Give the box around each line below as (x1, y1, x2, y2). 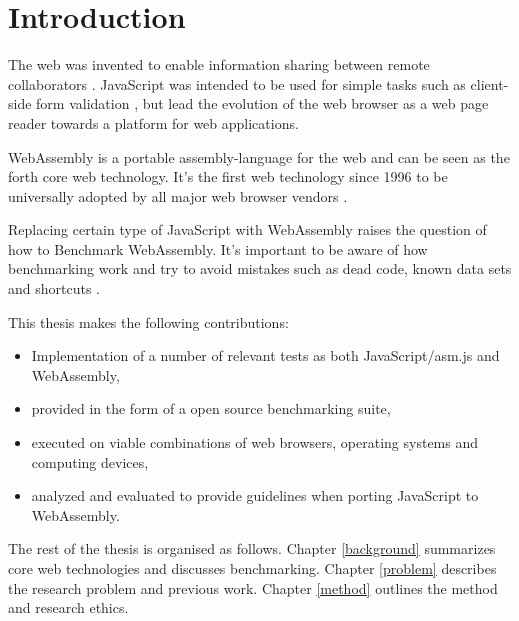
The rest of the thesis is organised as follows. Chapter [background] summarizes (8, 538, 496, 559)
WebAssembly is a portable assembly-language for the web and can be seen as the (8, 146, 510, 167)
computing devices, (31, 451, 149, 472)
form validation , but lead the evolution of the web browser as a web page (36, 93, 489, 114)
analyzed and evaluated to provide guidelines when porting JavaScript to (31, 485, 479, 506)
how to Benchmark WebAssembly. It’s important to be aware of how (8, 238, 428, 259)
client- (470, 73, 509, 94)
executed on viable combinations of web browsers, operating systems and (31, 432, 479, 453)
